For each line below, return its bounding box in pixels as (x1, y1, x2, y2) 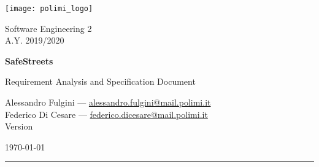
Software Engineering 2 (5, 21, 92, 34)
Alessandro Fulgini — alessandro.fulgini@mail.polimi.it (5, 96, 211, 109)
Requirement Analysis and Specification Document (5, 75, 196, 88)
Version (5, 120, 33, 133)
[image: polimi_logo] (5, 4, 93, 13)
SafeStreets (5, 54, 53, 67)
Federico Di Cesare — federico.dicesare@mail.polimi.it (5, 107, 208, 120)
